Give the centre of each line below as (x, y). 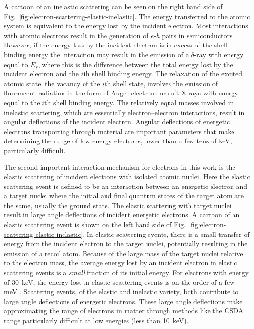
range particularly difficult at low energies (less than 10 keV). (96, 320)
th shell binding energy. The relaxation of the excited (163, 74)
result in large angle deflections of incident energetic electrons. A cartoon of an (122, 215)
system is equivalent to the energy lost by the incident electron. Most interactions (126, 26)
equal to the (22, 102)
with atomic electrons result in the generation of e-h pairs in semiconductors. (119, 35)
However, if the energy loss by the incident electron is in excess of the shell (116, 45)
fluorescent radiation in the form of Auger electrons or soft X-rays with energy (121, 93)
